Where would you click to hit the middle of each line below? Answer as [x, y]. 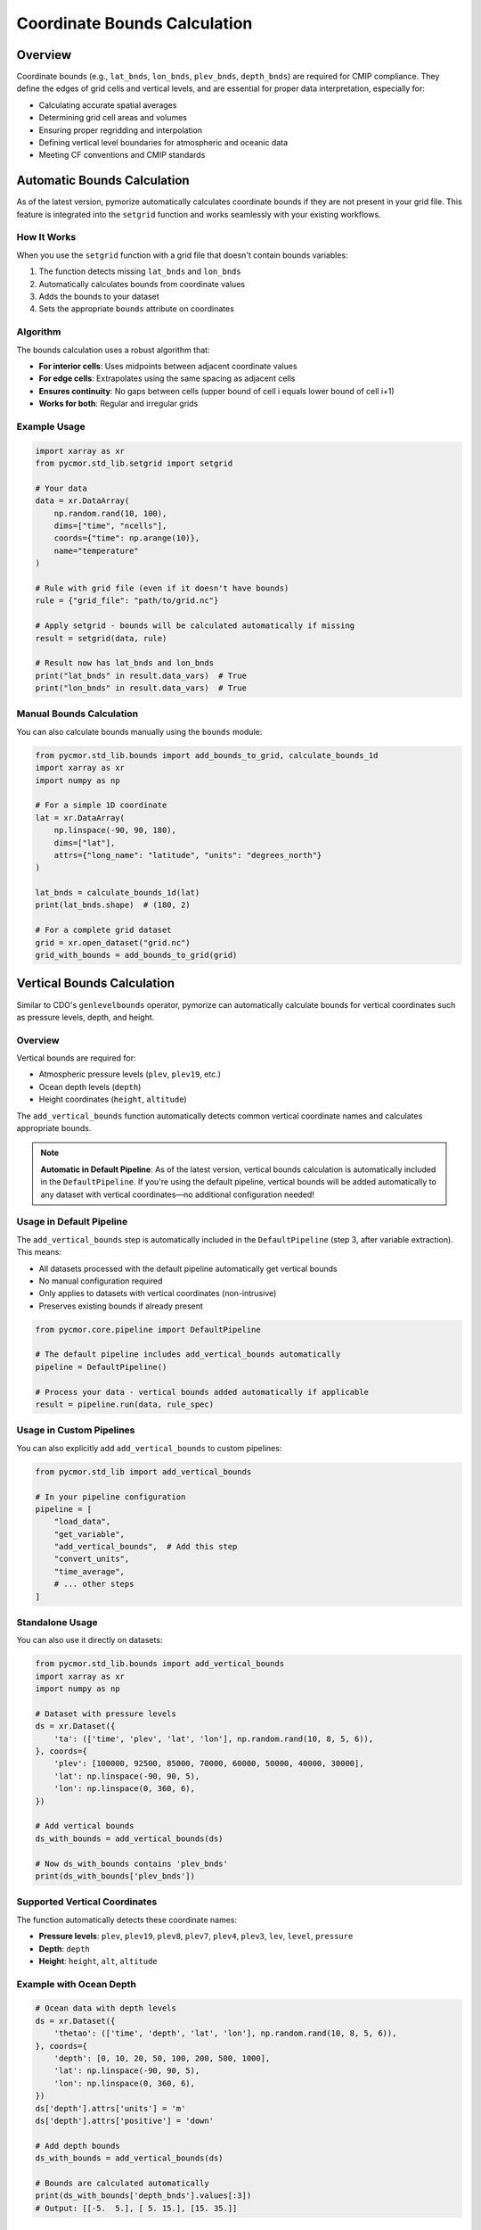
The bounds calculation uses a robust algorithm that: [113, 350]
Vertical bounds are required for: [76, 1058]
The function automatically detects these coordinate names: [127, 1920]
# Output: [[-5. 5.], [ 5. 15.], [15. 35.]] [136, 2208]
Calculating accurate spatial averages [108, 105]
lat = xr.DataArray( [80, 818]
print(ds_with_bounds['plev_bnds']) [115, 1876]
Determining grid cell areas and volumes [113, 118]
